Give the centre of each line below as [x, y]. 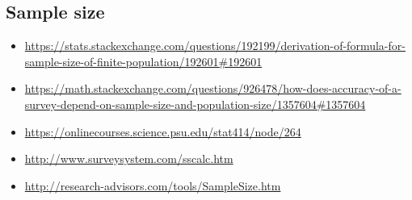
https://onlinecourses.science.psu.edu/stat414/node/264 [163, 131]
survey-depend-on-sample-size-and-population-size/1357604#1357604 [195, 104]
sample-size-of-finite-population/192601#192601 [143, 61]
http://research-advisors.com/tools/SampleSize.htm [153, 185]
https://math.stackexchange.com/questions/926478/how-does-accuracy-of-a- [213, 88]
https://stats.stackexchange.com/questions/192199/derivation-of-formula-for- [215, 46]
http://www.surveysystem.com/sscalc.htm [129, 158]
